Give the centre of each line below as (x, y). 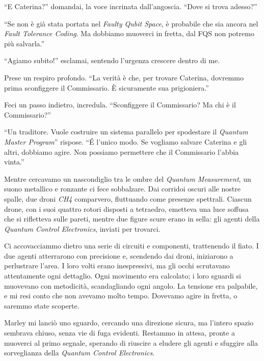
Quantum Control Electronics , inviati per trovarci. (82, 228)
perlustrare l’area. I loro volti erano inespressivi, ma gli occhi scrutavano (117, 266)
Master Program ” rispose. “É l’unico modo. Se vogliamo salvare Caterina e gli (126, 141)
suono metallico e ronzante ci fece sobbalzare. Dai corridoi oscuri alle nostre (122, 189)
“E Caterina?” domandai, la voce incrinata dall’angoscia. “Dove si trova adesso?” (131, 6)
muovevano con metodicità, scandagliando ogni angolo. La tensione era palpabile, (131, 285)
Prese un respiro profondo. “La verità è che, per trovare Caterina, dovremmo (124, 77)
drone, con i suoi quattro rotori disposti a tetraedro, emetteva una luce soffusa (126, 209)
